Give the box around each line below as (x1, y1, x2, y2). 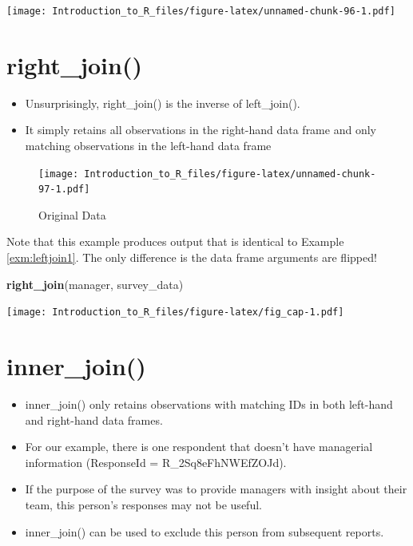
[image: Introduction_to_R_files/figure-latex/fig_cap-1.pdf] (6, 307, 344, 318)
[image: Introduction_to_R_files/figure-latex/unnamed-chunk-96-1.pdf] (6, 6, 395, 17)
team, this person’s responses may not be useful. (25, 497, 262, 512)
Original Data (38, 206, 106, 223)
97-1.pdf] (38, 184, 90, 196)
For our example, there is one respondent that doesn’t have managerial (25, 438, 373, 455)
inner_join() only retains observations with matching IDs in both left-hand (25, 396, 393, 413)
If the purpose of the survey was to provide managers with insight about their (25, 481, 407, 497)
